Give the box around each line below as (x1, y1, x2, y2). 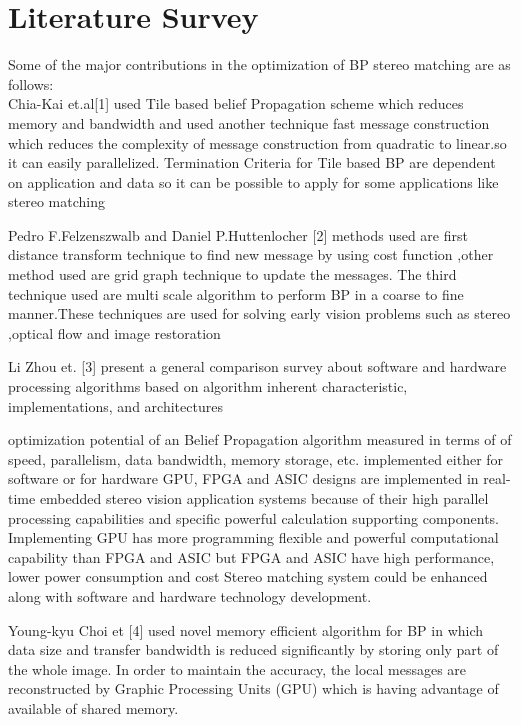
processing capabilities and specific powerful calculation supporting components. (8, 507, 500, 528)
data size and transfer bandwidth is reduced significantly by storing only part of (8, 639, 499, 660)
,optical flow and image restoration (8, 322, 221, 343)
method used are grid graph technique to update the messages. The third (8, 264, 457, 285)
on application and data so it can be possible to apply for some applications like (8, 171, 499, 192)
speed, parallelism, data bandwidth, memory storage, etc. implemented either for (8, 448, 504, 469)
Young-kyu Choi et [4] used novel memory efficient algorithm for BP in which (8, 619, 484, 640)
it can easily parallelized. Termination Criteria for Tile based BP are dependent (8, 152, 496, 173)
